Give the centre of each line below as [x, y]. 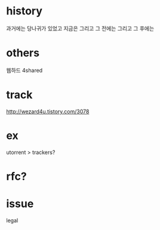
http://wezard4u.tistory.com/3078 [48, 111]
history [24, 11]
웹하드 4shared [24, 70]
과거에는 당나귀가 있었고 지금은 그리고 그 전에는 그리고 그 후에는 [80, 28]
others [23, 53]
